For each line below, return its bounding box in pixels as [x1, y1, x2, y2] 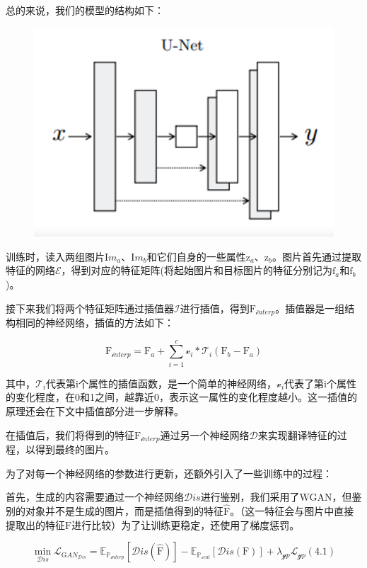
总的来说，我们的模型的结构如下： [6, 3, 164, 17]
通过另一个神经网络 [160, 427, 250, 442]
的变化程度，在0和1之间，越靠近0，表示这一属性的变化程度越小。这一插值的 [6, 390, 357, 404]
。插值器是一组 [275, 300, 345, 315]
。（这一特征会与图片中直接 [230, 503, 354, 518]
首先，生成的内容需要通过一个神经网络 [6, 489, 184, 504]
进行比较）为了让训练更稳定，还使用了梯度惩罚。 [71, 517, 300, 532]
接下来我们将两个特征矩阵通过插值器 [6, 300, 174, 315]
